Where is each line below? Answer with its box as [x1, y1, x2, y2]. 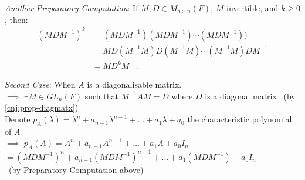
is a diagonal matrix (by [205, 89, 296, 102]
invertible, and [226, 2, 279, 14]
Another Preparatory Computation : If [5, 2, 138, 14]
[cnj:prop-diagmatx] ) [5, 101, 79, 114]
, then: [5, 13, 28, 25]
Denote [5, 113, 30, 125]
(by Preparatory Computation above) [9, 163, 144, 175]
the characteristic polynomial [187, 113, 292, 125]
